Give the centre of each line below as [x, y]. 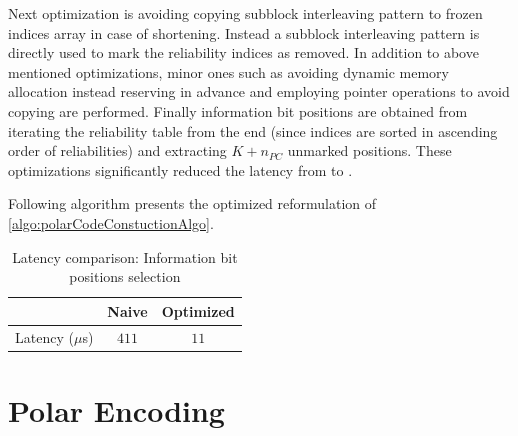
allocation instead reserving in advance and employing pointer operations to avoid [259, 91]
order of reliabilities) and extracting [117, 150]
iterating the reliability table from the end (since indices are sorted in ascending [253, 130]
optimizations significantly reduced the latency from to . [180, 169]
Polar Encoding [116, 409]
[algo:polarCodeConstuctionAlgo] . [111, 222]
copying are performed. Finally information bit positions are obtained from [238, 110]
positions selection [125, 276]
